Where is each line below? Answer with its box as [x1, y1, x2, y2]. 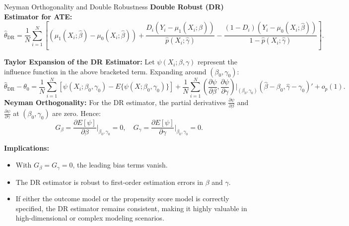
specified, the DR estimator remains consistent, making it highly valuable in [15, 203, 247, 213]
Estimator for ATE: [4, 11, 72, 21]
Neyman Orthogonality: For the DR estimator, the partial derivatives [4, 97, 226, 107]
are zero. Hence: [52, 108, 101, 118]
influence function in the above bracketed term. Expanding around [4, 66, 207, 76]
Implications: [4, 143, 49, 153]
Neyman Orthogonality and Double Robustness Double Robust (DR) [4, 1, 224, 11]
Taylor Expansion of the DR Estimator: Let [4, 56, 155, 67]
